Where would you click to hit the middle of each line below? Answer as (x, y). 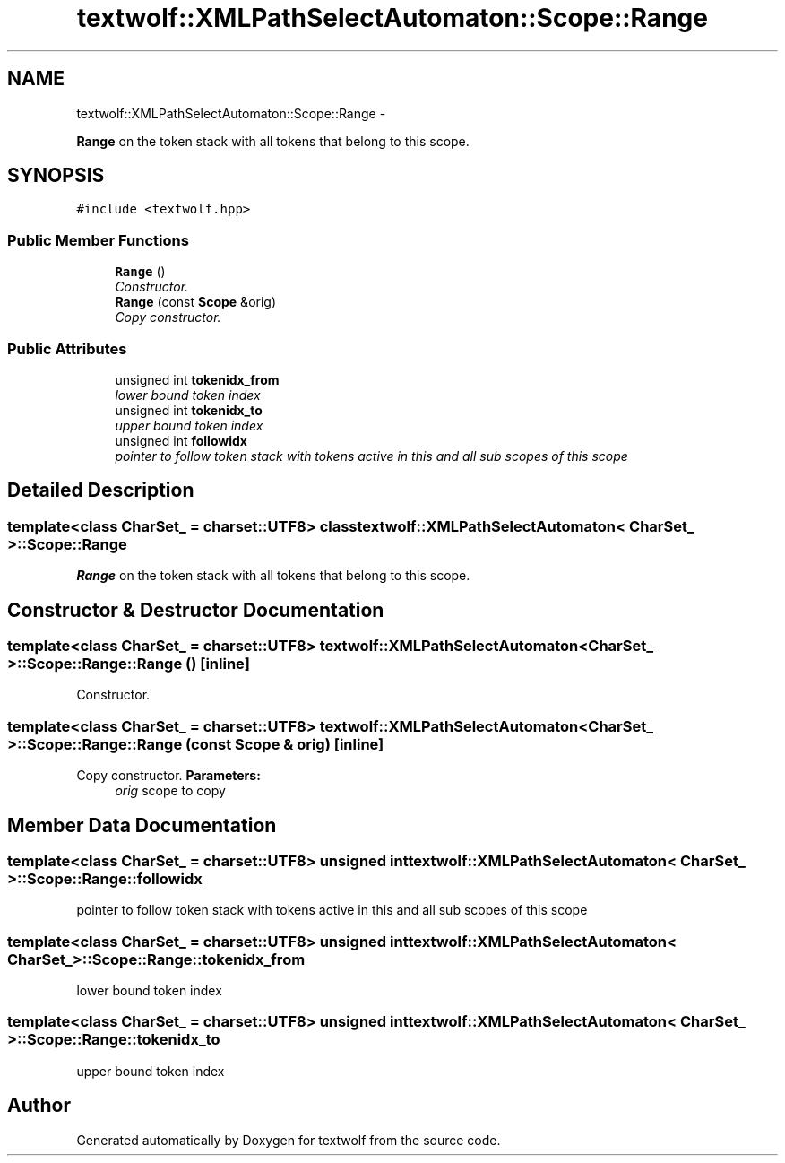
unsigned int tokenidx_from (197, 379)
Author (39, 1106)
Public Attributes (67, 348)
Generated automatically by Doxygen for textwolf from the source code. (289, 1140)
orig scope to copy (170, 791)
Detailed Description (101, 490)
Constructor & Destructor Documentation (196, 610)
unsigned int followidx (181, 440)
